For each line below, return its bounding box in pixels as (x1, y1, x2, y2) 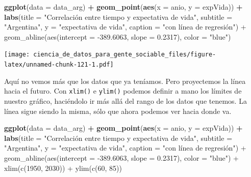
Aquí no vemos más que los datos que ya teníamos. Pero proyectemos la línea (4, 75, 246, 86)
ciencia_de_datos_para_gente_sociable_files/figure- (33, 51, 216, 58)
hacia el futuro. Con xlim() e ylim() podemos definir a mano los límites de (4, 85, 242, 96)
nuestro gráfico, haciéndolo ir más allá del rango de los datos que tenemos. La (4, 95, 247, 106)
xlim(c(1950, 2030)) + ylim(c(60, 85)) (4, 162, 122, 173)
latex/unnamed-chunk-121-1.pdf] (4, 61, 114, 69)
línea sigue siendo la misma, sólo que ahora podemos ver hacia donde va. (4, 105, 232, 116)
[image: (4, 51, 30, 58)
